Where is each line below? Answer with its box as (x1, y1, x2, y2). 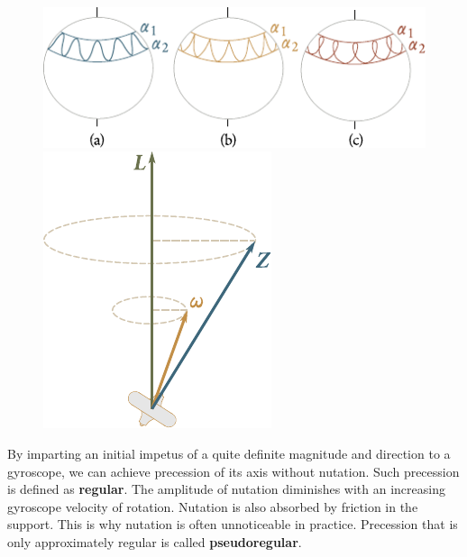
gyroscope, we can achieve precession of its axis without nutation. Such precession (7, 461, 460, 480)
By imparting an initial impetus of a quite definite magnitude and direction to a (7, 443, 451, 462)
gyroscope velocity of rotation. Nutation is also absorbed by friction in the (7, 497, 418, 516)
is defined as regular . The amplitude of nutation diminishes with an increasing (7, 479, 445, 498)
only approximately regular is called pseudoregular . (7, 532, 302, 551)
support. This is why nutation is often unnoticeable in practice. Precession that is (7, 515, 458, 534)
